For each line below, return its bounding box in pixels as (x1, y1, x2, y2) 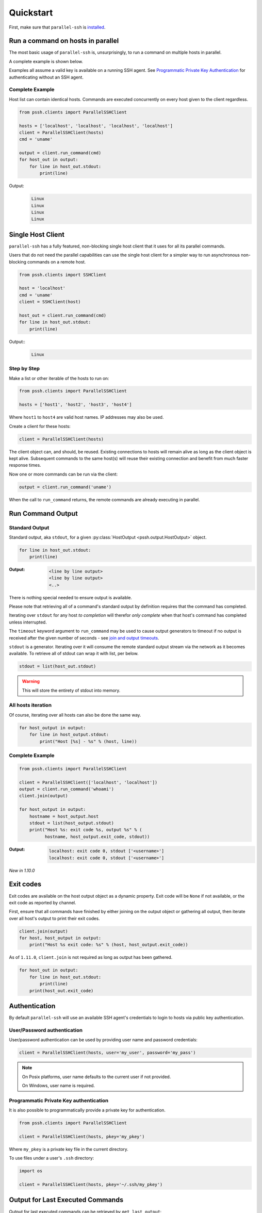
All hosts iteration (9, 702, 52, 708)
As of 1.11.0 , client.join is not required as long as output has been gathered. (9, 954, 173, 960)
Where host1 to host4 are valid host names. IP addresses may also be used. (9, 414, 164, 420)
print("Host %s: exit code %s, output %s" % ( (29, 827, 143, 833)
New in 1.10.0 (9, 868, 35, 873)
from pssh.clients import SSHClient (19, 272, 107, 278)
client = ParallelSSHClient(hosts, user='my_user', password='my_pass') (19, 1050, 196, 1055)
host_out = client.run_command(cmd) (19, 313, 107, 318)
